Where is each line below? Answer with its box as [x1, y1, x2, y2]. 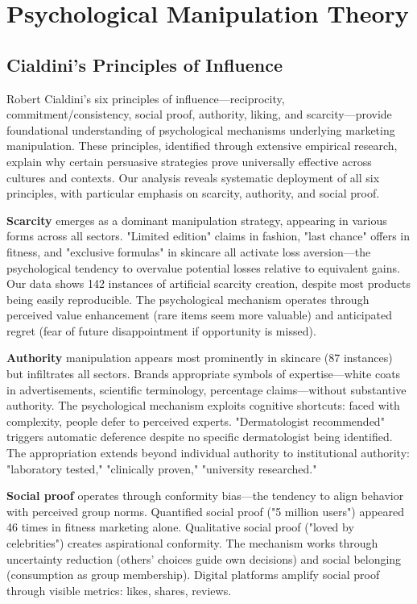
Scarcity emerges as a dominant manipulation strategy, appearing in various [6, 211, 387, 228]
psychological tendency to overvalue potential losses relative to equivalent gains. [6, 259, 400, 276]
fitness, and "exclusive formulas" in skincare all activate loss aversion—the [6, 243, 371, 260]
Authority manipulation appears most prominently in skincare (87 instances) [6, 349, 393, 366]
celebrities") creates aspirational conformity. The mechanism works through [6, 535, 378, 552]
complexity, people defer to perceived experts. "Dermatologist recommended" [6, 412, 385, 429]
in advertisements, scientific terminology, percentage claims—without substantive [6, 381, 407, 398]
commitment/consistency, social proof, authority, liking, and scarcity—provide [6, 106, 392, 123]
